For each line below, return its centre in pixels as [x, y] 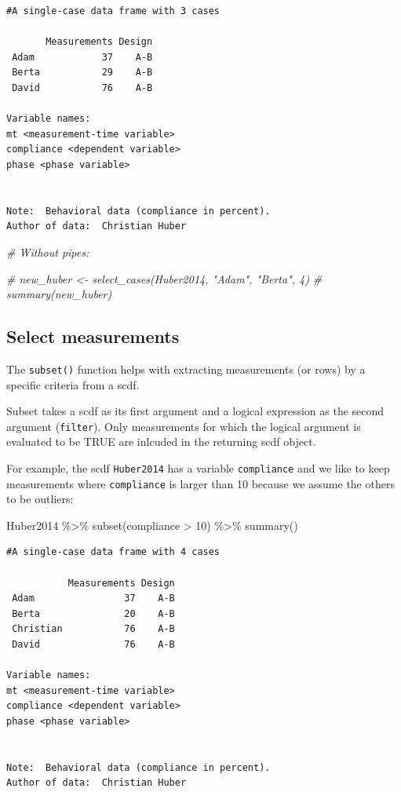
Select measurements [93, 336]
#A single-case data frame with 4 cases [113, 552]
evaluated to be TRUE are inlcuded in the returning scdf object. [161, 442]
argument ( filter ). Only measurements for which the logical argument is [184, 426]
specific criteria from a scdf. [73, 384]
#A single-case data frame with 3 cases [113, 11]
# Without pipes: [48, 252]
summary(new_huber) [59, 294]
